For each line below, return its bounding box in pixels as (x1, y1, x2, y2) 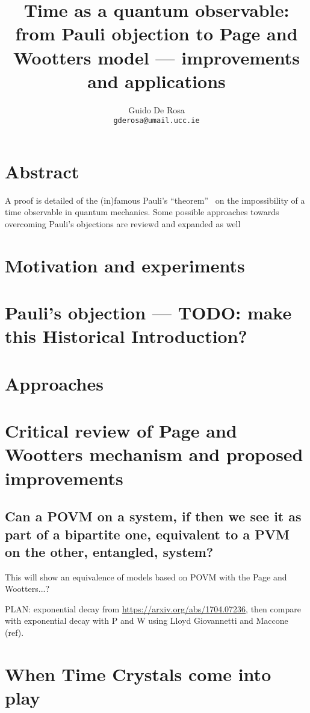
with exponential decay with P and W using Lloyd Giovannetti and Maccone (5, 614, 288, 627)
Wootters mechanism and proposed (5, 442, 303, 466)
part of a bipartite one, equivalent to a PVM (5, 524, 290, 543)
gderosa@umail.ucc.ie (113, 116, 200, 125)
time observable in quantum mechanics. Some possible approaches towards (5, 206, 279, 218)
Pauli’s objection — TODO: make (5, 300, 292, 325)
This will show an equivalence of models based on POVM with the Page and (5, 570, 287, 583)
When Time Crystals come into (5, 661, 271, 686)
